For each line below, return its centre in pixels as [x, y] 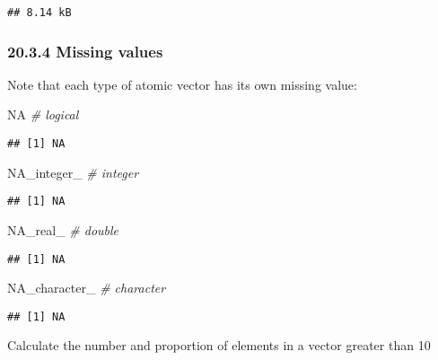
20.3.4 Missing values [85, 51]
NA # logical [43, 114]
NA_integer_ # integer [73, 172]
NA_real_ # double [63, 229]
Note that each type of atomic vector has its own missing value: [182, 84]
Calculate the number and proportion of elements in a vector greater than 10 [219, 345]
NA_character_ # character [87, 288]
